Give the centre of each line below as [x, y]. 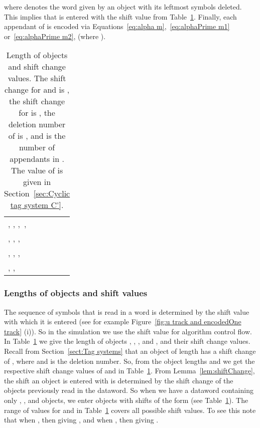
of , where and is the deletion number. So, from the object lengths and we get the [129, 361]
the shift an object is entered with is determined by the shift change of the [119, 380]
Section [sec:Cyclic [37, 193]
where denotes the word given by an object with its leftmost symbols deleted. [123, 7]
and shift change [37, 67]
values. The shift [37, 78]
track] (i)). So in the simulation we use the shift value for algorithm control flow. [128, 331]
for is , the [37, 113]
